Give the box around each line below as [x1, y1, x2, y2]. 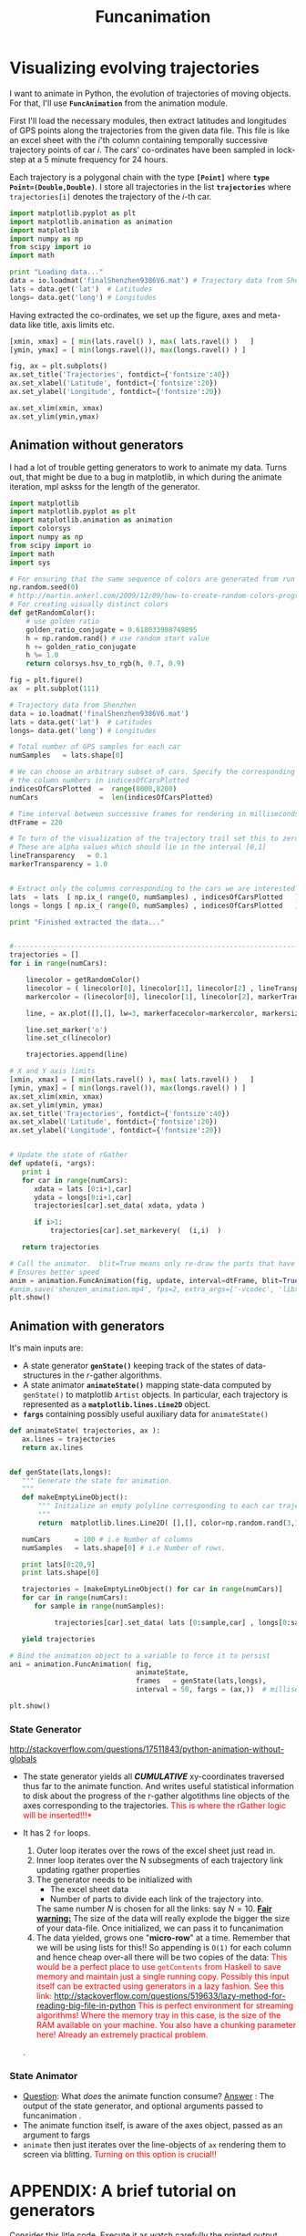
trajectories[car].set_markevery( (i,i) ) [49, 1227, 222, 1236]
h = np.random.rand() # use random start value [25, 634, 209, 643]
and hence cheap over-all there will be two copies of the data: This [36, 1951, 288, 1962]
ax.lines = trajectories [21, 1434, 117, 1444]
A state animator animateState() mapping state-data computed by [22, 1380, 271, 1391]
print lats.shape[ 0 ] [21, 1568, 100, 1578]
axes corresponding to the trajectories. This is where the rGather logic [22, 1800, 287, 1811]
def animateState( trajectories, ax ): [9, 1426, 161, 1435]
